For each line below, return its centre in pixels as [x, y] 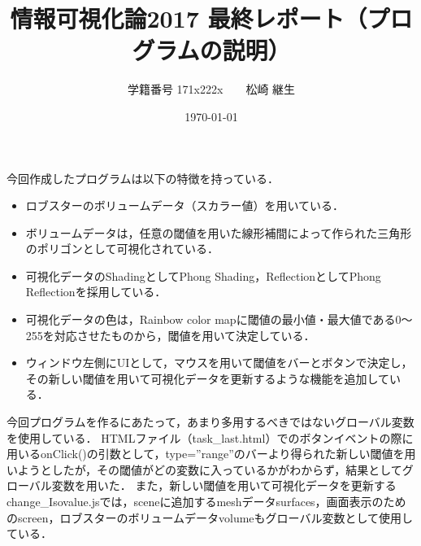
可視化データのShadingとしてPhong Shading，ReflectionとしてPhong [203, 275]
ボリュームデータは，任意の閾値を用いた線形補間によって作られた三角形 [219, 232]
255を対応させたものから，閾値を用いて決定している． [170, 335]
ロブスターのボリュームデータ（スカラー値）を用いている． [184, 205]
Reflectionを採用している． [96, 292]
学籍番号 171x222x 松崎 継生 [211, 89]
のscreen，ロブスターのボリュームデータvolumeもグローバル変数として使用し [210, 517]
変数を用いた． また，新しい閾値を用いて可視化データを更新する [224, 485]
